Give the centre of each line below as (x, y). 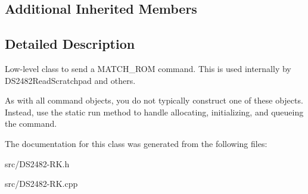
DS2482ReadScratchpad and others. (70, 80)
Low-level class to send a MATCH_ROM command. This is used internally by (148, 68)
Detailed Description (70, 44)
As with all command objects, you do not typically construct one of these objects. (154, 100)
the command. (31, 123)
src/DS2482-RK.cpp (41, 184)
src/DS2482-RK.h (37, 163)
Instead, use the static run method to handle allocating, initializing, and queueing (154, 112)
